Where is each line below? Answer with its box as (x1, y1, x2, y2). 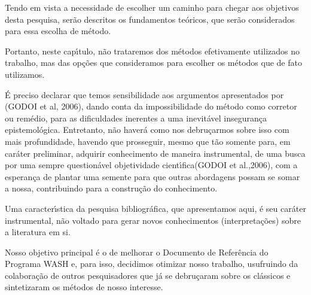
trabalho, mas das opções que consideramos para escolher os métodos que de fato (5, 56, 302, 69)
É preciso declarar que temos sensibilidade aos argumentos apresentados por (5, 88, 284, 101)
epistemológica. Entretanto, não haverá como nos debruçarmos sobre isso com (5, 123, 289, 136)
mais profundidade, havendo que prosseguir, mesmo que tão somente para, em (5, 135, 291, 147)
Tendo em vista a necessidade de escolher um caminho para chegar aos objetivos (5, 1, 299, 13)
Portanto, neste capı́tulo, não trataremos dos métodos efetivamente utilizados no (5, 44, 300, 57)
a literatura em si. (5, 226, 71, 238)
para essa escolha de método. (5, 25, 111, 37)
